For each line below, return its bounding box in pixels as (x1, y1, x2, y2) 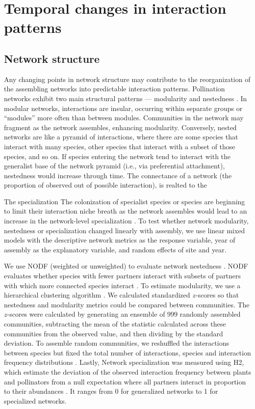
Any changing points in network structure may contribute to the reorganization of (4, 74, 251, 84)
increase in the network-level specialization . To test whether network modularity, (4, 216, 249, 226)
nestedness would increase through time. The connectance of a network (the (4, 170, 232, 180)
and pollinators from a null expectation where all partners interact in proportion (4, 376, 246, 386)
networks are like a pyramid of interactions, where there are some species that (4, 132, 238, 142)
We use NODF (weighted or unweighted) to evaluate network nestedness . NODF (4, 261, 248, 271)
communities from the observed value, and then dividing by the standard (4, 328, 223, 338)
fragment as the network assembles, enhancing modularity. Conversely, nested (4, 122, 237, 132)
